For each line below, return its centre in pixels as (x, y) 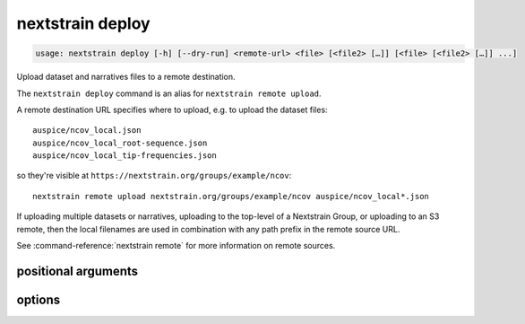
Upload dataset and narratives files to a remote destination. (126, 77)
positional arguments (77, 271)
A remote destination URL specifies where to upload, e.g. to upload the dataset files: (172, 109)
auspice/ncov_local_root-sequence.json (120, 143)
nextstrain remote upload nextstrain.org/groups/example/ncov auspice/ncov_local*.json (231, 196)
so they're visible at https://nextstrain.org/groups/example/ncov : (154, 176)
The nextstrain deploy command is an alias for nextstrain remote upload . (169, 93)
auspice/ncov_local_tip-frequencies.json (125, 156)
